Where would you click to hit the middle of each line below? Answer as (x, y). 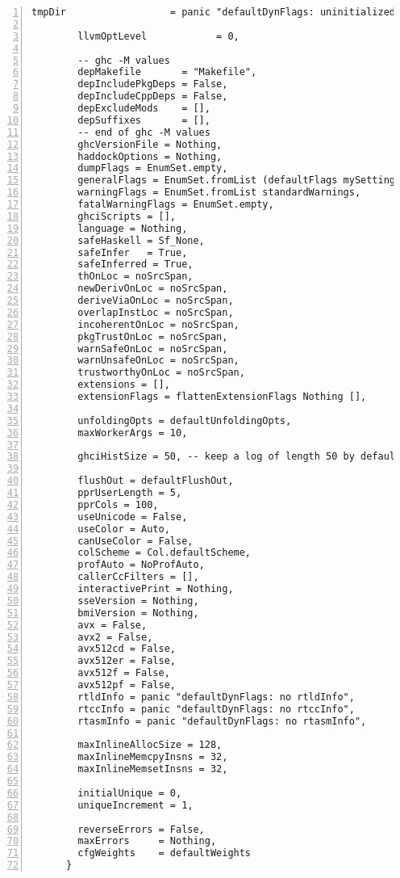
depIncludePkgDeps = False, (153, 84)
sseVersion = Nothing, (138, 601)
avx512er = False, (127, 661)
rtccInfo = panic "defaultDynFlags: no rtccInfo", (216, 709)
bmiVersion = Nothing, (138, 613)
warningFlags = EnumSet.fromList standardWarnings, (219, 193)
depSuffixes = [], (144, 120)
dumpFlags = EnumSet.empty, (153, 168)
